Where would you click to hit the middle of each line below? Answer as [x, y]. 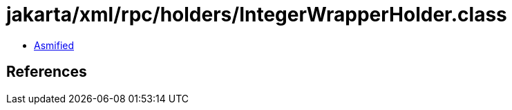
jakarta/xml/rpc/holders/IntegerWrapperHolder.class [257, 15]
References [47, 72]
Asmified [54, 45]
